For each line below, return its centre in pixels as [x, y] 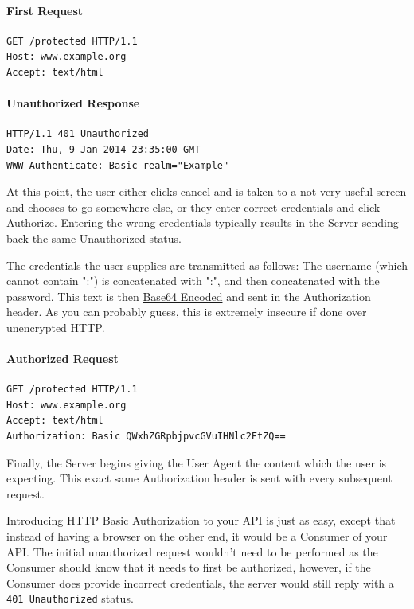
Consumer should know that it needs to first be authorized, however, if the [189, 567]
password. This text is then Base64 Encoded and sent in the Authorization [189, 296]
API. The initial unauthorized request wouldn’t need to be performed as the [192, 551]
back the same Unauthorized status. [94, 238]
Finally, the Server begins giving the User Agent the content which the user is [197, 462]
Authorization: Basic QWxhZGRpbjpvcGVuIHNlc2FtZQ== [146, 437]
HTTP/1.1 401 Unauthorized [78, 134]
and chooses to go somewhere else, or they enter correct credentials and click [193, 207]
